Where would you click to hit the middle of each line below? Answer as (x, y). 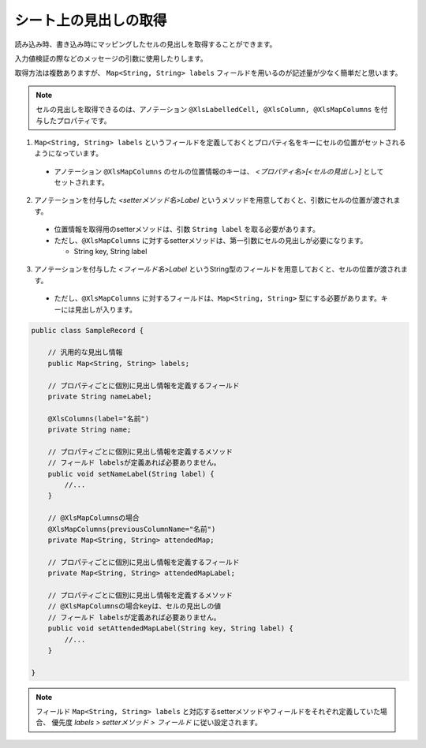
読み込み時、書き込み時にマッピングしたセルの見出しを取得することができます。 (146, 44)
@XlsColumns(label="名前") (99, 419)
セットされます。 (82, 182)
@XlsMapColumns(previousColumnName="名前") (132, 529)
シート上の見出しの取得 (91, 21)
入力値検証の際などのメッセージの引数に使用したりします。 (111, 58)
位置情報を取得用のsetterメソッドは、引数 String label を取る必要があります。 (187, 230)
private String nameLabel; (100, 396)
